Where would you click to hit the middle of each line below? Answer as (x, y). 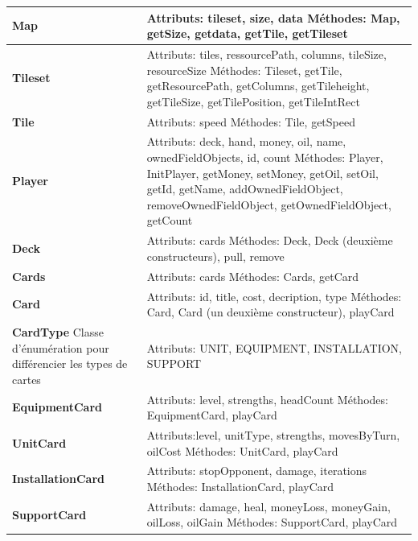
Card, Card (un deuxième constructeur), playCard (270, 312)
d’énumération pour (61, 347)
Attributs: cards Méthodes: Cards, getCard (253, 276)
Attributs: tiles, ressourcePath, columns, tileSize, (266, 54)
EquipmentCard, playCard (212, 415)
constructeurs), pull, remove (215, 256)
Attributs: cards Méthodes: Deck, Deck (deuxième (270, 240)
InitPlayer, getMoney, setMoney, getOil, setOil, (262, 173)
